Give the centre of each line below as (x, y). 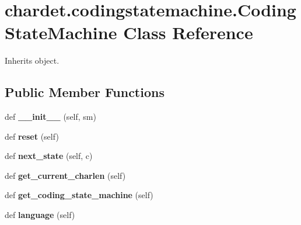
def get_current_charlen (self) (65, 175)
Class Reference (188, 32)
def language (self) (40, 215)
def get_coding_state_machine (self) (79, 195)
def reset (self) (32, 136)
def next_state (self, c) (49, 156)
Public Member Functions (85, 92)
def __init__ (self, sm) (50, 117)
